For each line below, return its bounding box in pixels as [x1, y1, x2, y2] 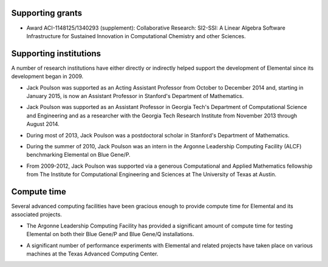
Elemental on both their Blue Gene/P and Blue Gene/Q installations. [26, 231, 194, 238]
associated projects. [11, 211, 62, 218]
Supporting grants [11, 8, 82, 18]
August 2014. [26, 120, 60, 128]
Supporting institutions [11, 48, 101, 59]
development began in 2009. [11, 73, 84, 80]
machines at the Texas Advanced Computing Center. [26, 250, 159, 257]
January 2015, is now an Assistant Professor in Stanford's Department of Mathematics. [26, 92, 244, 99]
